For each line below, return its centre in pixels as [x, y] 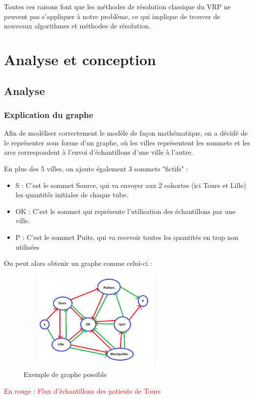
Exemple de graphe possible [65, 374]
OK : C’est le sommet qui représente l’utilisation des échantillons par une [126, 211]
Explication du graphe [49, 114]
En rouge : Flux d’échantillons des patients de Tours [82, 390]
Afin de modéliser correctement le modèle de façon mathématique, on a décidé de [126, 133]
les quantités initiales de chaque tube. [72, 195]
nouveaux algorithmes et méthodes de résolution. [77, 26]
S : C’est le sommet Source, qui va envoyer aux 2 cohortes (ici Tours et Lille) [131, 185]
